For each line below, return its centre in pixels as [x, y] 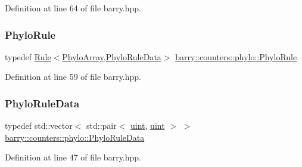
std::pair [102, 126]
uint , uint [148, 126]
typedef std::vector [39, 126]
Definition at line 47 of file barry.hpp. [73, 157]
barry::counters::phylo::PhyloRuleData [75, 137]
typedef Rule [28, 56]
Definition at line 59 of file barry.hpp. [73, 77]
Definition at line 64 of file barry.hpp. [73, 8]
